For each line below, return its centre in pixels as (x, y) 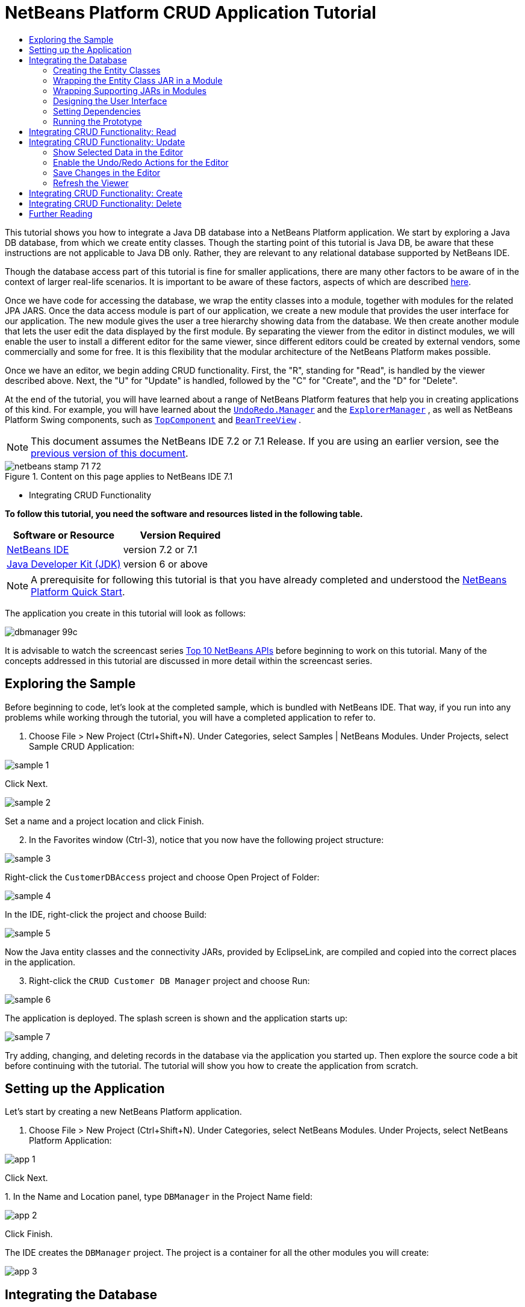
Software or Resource (64, 535)
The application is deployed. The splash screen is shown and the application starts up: (176, 1018)
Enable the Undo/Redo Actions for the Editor (141, 162)
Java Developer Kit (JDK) (64, 564)
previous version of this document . (110, 453)
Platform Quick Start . (78, 591)
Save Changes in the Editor (107, 172)
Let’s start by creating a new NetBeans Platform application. (123, 1112)
